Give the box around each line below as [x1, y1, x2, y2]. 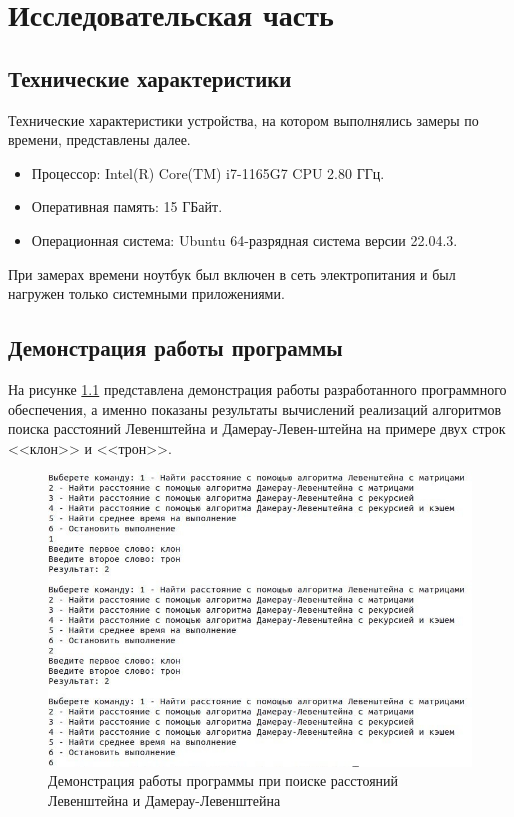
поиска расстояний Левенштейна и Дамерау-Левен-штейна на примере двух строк [8, 418, 506, 439]
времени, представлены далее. [8, 129, 191, 150]
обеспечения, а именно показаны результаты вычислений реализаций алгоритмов [8, 398, 502, 419]
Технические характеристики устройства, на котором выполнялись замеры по [8, 109, 479, 130]
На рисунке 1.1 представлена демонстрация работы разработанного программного [8, 378, 507, 399]
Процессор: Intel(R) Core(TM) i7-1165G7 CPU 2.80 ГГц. [31, 162, 385, 183]
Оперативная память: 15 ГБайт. [31, 196, 223, 217]
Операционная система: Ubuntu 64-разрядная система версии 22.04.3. [31, 229, 458, 250]
